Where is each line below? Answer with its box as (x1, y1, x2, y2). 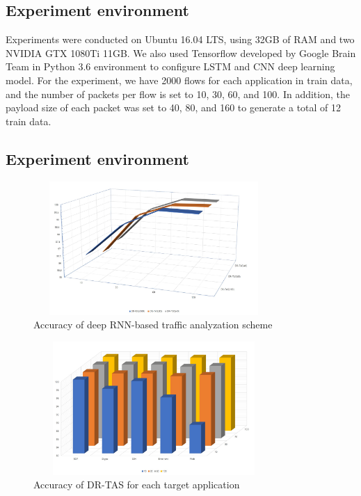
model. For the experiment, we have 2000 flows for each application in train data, (6, 72, 353, 87)
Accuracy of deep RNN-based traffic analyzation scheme (33, 317, 273, 332)
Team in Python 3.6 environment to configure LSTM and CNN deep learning (6, 59, 335, 74)
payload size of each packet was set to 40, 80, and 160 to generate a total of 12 (6, 100, 342, 115)
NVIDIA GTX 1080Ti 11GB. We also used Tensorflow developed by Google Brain (6, 45, 356, 60)
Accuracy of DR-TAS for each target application (33, 477, 240, 492)
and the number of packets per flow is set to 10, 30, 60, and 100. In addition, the (6, 86, 350, 101)
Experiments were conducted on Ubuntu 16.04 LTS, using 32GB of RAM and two (6, 32, 355, 47)
